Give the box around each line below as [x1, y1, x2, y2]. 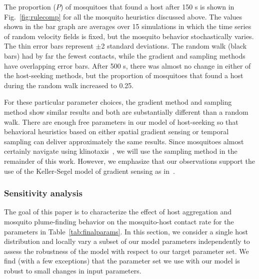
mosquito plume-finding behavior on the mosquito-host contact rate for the [4, 216, 234, 226]
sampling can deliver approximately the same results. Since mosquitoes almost [4, 136, 244, 146]
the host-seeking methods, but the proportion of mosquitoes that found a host [4, 70, 243, 81]
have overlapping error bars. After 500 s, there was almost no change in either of [4, 60, 251, 71]
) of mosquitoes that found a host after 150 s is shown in [60, 2, 234, 12]
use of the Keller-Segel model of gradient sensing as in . [4, 165, 175, 176]
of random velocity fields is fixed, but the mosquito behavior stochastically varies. [4, 31, 254, 41]
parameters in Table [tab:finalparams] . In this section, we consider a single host [4, 226, 248, 236]
